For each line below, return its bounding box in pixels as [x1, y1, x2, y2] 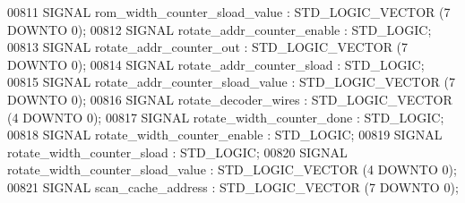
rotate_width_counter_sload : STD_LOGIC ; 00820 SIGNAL [7, 142, 348, 161]
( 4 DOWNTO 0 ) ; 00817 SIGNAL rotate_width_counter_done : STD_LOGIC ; [7, 107, 444, 126]
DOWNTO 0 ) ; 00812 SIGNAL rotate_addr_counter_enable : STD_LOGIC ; [7, 20, 432, 38]
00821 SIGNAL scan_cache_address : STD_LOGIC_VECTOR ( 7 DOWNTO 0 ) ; [7, 177, 459, 196]
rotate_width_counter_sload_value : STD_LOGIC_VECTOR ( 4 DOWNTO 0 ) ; [7, 160, 457, 179]
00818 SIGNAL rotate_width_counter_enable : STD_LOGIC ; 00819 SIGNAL [7, 125, 443, 144]
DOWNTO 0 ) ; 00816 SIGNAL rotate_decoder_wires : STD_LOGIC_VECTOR [7, 89, 452, 108]
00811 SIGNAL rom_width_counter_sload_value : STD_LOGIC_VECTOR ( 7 [7, 3, 451, 21]
